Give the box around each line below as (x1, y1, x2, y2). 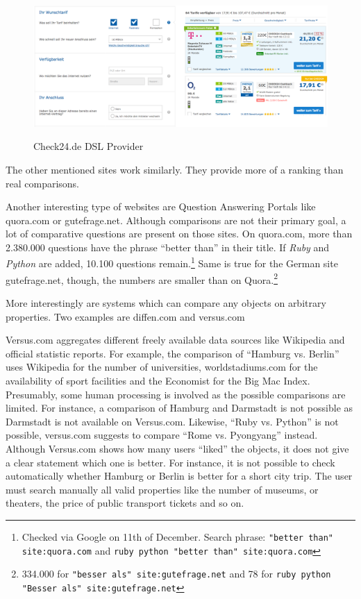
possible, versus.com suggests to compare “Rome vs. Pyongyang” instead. (6, 428, 318, 442)
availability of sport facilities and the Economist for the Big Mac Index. (6, 373, 310, 387)
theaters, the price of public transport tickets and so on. (6, 496, 244, 510)
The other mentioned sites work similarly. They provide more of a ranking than (6, 162, 344, 176)
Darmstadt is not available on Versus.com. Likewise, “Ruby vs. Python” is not (6, 414, 339, 428)
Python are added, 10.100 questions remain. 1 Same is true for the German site (6, 254, 338, 271)
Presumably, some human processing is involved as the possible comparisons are (6, 387, 346, 401)
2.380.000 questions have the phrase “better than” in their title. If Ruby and (6, 239, 330, 254)
